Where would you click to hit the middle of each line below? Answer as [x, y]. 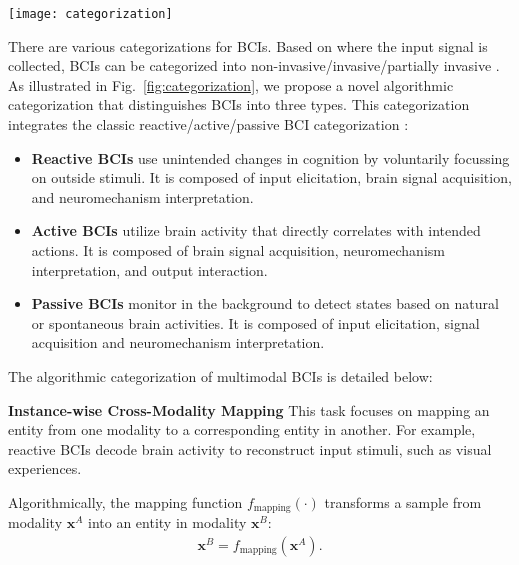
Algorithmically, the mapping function [125, 501]
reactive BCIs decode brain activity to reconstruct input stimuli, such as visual [250, 448]
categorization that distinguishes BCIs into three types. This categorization [239, 104]
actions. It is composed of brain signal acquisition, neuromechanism [238, 250]
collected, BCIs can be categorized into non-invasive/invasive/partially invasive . [254, 65]
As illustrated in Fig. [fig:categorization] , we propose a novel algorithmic [231, 84]
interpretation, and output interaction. [149, 269]
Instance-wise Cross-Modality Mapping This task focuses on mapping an [249, 409]
